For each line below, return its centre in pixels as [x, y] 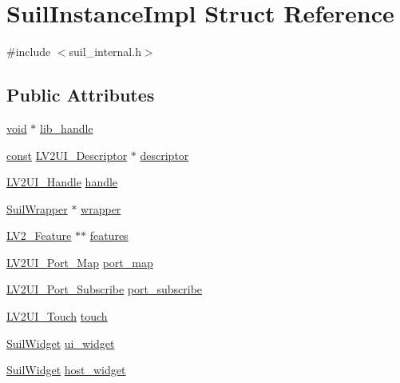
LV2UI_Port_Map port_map [80, 262]
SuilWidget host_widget [66, 370]
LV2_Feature [39, 235]
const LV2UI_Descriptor [67, 155]
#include [29, 52]
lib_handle [67, 128]
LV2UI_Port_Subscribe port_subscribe [105, 289]
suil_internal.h [105, 52]
